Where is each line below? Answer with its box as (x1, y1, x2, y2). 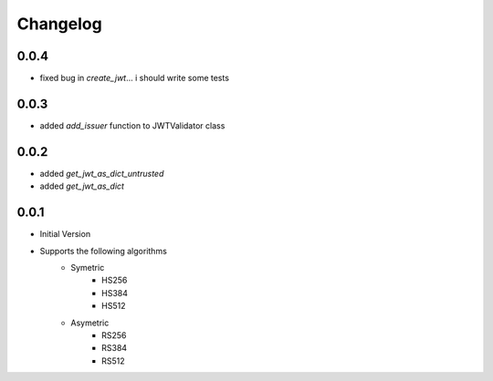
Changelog (16, 14, 102, 34)
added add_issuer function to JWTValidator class (39, 119, 226, 131)
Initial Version (39, 229, 91, 240)
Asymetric (70, 317, 110, 328)
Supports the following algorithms (39, 245, 168, 256)
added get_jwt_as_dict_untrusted (39, 168, 164, 179)
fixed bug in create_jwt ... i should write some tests (39, 73, 230, 84)
